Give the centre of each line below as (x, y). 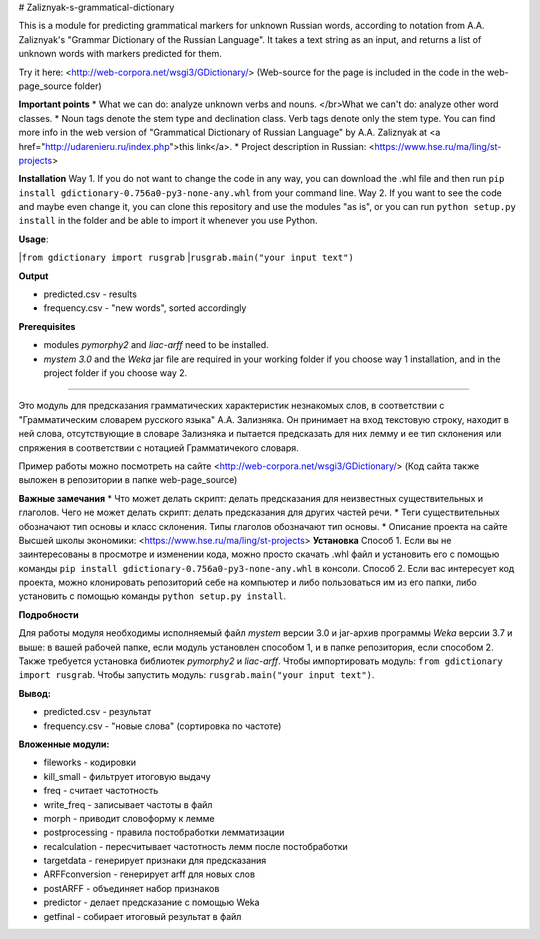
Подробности (48, 614)
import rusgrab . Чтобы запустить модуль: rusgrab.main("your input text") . (196, 675)
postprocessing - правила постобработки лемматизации (164, 832)
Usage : (33, 239)
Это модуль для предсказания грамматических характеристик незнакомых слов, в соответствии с (231, 406)
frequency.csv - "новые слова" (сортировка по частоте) (162, 726)
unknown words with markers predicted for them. (120, 54)
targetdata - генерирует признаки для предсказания (155, 861)
